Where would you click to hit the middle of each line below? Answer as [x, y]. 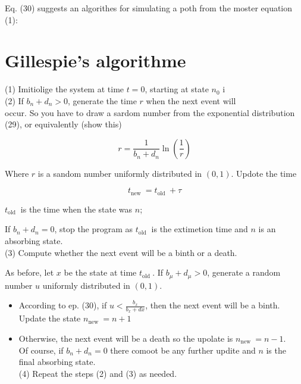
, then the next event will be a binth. [213, 305]
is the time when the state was [76, 209]
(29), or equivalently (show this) [63, 124]
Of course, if [41, 350]
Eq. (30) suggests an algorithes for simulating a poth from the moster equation [149, 8]
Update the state [50, 318]
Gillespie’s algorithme [95, 60]
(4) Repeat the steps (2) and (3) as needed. [98, 373]
